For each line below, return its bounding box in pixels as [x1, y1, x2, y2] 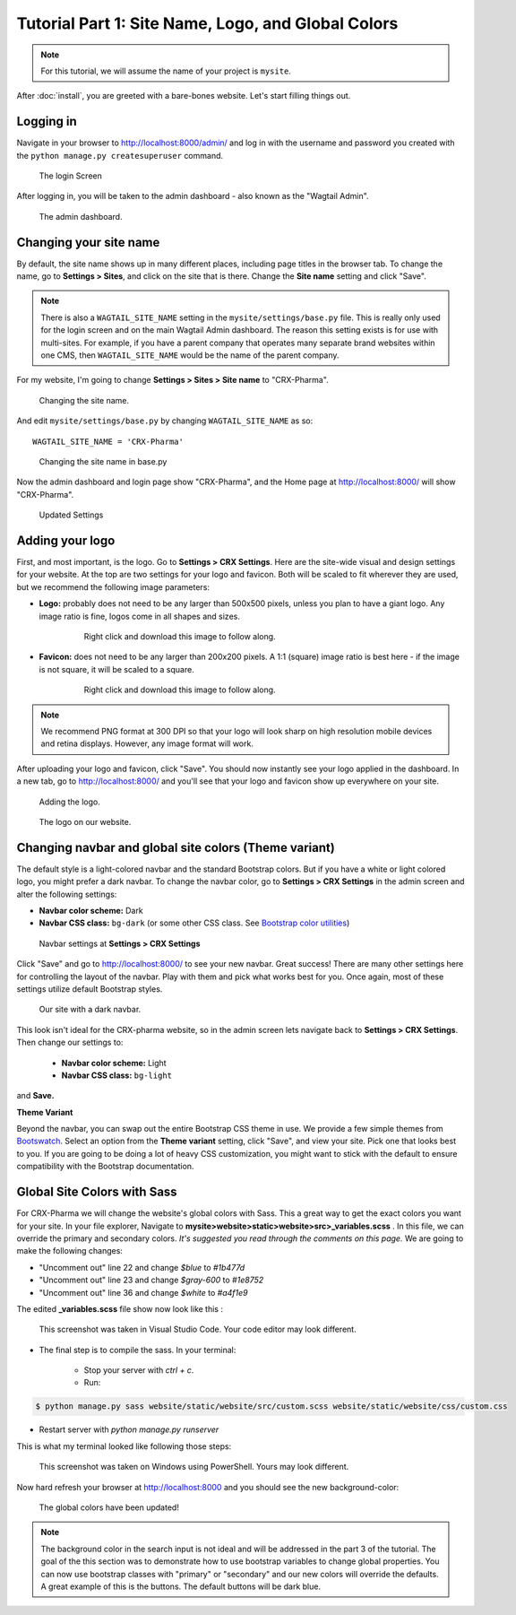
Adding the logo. [39, 796, 100, 807]
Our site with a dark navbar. [39, 1004, 142, 1015]
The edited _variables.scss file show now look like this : [16, 1303, 224, 1314]
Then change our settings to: [16, 1037, 124, 1048]
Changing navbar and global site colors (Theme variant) [16, 839, 335, 855]
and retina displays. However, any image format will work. [40, 738, 254, 749]
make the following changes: [16, 1246, 123, 1256]
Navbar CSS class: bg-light [61, 1070, 172, 1081]
